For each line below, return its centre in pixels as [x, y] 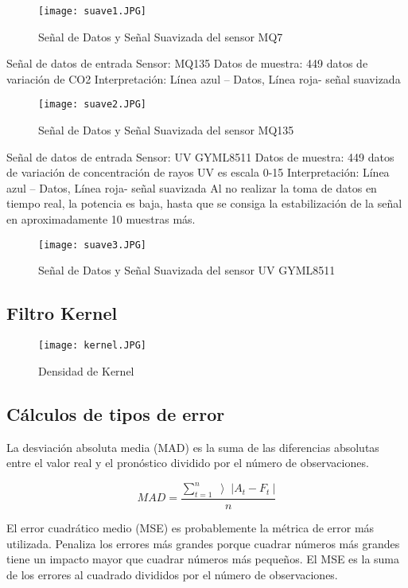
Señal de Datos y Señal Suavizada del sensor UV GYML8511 [187, 270]
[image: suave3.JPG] [93, 245]
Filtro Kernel [62, 313]
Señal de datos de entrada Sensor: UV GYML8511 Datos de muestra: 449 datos [200, 156]
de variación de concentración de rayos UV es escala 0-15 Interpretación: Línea [198, 172]
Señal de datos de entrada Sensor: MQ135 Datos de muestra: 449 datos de [187, 63]
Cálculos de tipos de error [116, 413]
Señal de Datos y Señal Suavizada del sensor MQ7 [161, 36]
